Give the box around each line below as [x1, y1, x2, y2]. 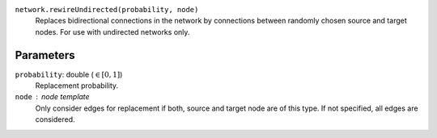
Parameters [15, 48, 75, 62]
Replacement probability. [35, 81, 119, 90]
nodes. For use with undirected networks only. [35, 27, 190, 36]
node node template [15, 92, 90, 102]
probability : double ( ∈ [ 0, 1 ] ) [15, 69, 123, 79]
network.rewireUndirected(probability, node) [15, 5, 199, 14]
